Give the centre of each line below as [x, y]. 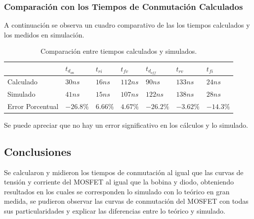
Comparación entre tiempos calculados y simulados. [119, 51]
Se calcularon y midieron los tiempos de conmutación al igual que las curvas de [124, 172]
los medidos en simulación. [44, 34]
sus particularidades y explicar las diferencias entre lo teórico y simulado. [115, 211]
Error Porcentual [33, 106]
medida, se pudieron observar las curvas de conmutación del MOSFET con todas [126, 201]
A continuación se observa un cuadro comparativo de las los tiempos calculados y [127, 25]
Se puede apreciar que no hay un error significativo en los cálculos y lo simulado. [126, 125]
